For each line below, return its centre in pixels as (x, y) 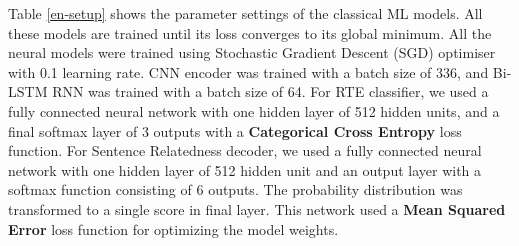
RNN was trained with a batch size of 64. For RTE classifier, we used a (270, 91)
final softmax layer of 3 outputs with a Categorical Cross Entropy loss (235, 130)
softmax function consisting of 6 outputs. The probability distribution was (235, 189)
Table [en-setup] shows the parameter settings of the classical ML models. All (245, 13)
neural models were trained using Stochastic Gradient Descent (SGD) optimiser (252, 52)
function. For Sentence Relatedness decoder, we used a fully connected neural (245, 150)
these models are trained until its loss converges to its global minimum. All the (250, 32)
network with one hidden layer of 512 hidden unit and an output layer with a (245, 169)
